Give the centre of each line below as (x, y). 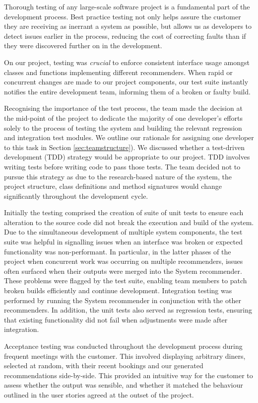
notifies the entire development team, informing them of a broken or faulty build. (127, 91)
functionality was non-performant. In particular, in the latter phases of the (118, 251)
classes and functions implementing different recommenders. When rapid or (118, 72)
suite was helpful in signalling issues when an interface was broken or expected (123, 242)
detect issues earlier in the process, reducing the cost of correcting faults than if (125, 36)
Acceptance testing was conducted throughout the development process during (123, 346)
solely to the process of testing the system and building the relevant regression (123, 127)
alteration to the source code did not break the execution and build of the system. (129, 222)
